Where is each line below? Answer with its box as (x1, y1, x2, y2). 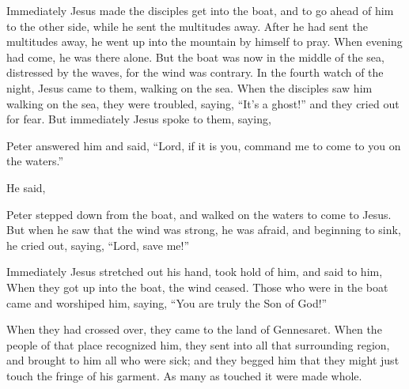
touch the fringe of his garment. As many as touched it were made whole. (6, 367, 362, 383)
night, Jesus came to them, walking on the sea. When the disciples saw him (6, 79, 373, 96)
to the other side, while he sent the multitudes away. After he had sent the (6, 17, 368, 34)
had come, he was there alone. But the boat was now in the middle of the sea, (6, 48, 384, 65)
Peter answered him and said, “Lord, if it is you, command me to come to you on (6, 137, 401, 153)
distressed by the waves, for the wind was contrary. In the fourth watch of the (6, 64, 384, 81)
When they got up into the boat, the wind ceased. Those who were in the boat (6, 278, 388, 295)
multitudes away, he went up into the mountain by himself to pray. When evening (6, 33, 403, 50)
